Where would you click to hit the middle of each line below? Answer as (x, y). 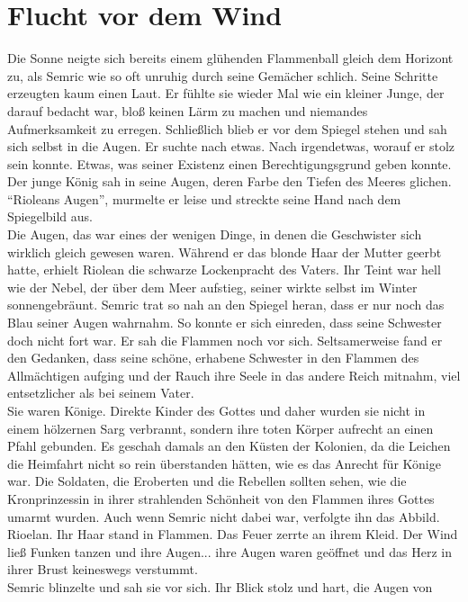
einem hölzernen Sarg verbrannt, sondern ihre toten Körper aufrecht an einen (220, 428)
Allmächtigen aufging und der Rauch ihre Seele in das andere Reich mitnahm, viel (234, 375)
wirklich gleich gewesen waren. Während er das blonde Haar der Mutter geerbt (225, 252)
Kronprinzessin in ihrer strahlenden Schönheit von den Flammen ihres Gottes (221, 498)
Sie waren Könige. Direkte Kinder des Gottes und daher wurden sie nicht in (216, 410)
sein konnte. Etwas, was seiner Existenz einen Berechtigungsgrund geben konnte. (229, 163)
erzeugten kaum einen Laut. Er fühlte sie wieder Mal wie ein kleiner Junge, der (226, 93)
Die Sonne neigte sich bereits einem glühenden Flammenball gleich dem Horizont (230, 58)
